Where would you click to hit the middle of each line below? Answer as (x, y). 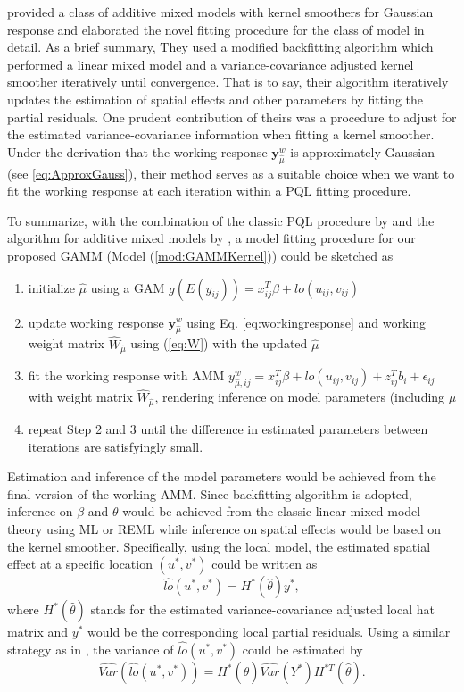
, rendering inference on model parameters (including (300, 397)
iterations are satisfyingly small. (116, 446)
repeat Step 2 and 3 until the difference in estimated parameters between (228, 429)
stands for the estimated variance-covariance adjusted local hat (262, 609)
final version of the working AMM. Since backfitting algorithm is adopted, (210, 493)
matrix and (38, 632)
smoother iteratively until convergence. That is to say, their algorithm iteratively (228, 82)
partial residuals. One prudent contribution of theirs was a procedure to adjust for (232, 117)
